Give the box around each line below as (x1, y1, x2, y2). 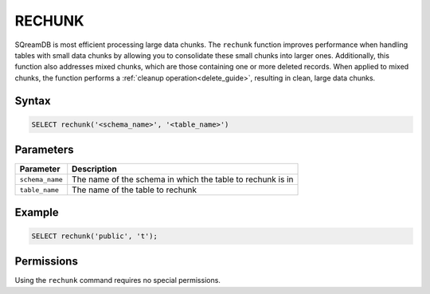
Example (14, 206, 59, 219)
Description (72, 163, 117, 174)
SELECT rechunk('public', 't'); (31, 231, 158, 241)
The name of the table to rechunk (72, 184, 197, 195)
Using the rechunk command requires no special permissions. (14, 276, 221, 285)
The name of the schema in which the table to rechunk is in (72, 174, 294, 185)
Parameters (14, 143, 74, 157)
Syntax (14, 94, 51, 108)
